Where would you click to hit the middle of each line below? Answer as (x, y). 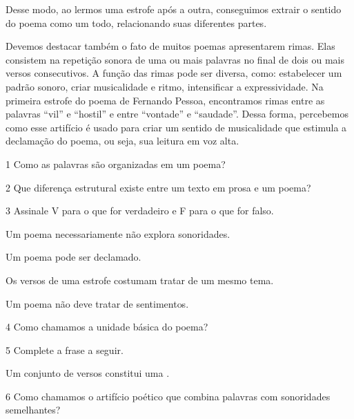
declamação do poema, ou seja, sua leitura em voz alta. (122, 141)
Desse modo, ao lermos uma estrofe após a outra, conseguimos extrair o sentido (174, 9)
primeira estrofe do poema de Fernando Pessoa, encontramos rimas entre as (165, 100)
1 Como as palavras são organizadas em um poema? (116, 164)
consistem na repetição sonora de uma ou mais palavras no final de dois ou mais (175, 59)
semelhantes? (33, 410)
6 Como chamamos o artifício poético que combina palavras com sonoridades (168, 396)
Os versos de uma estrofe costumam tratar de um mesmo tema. (140, 280)
